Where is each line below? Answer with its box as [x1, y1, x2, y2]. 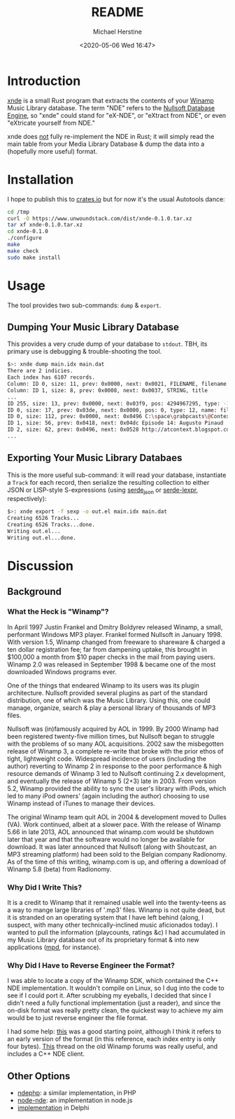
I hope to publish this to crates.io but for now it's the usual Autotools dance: [7, 194, 225, 203]
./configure [7, 234, 42, 242]
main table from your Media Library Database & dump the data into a [7, 140, 205, 148]
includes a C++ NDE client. [7, 1050, 85, 1058]
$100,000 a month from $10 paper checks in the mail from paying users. [7, 652, 215, 661]
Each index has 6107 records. [7, 374, 96, 381]
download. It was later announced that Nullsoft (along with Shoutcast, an [7, 843, 217, 851]
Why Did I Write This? [7, 882, 83, 892]
